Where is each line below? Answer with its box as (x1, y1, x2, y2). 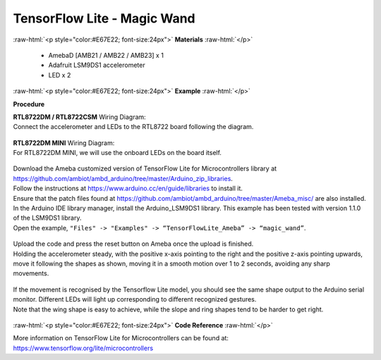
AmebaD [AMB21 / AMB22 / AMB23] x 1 (48, 51, 164, 59)
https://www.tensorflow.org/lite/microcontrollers (13, 344, 154, 352)
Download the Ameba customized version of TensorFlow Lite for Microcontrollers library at (13, 164, 277, 173)
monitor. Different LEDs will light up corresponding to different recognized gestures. (13, 295, 257, 304)
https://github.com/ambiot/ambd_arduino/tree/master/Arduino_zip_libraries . (13, 174, 233, 182)
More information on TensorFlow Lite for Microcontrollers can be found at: (13, 334, 229, 342)
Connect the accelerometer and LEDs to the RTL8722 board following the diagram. (13, 123, 254, 131)
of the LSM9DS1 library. (13, 213, 82, 222)
